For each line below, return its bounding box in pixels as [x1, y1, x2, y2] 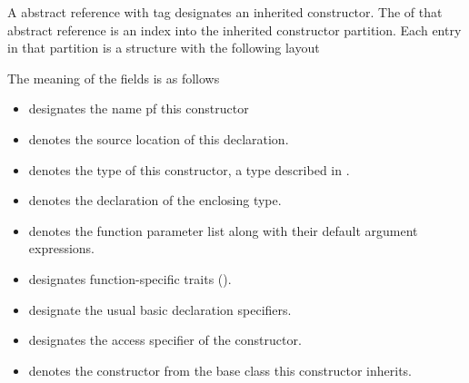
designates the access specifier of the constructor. [28, 330, 302, 349]
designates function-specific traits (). [28, 269, 232, 288]
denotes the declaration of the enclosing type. [28, 191, 282, 210]
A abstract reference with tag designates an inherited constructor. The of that [7, 3, 443, 21]
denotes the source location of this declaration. [28, 129, 289, 148]
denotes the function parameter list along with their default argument [28, 221, 418, 240]
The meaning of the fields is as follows [7, 68, 220, 87]
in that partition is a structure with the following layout [7, 38, 320, 57]
